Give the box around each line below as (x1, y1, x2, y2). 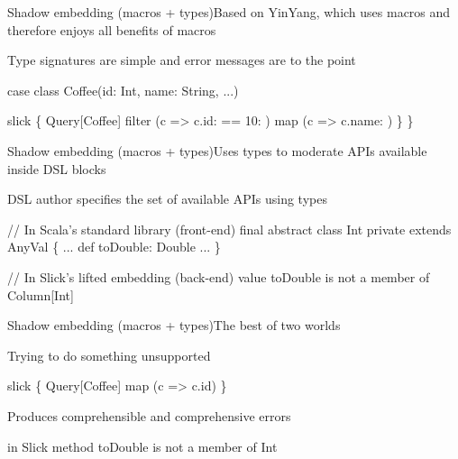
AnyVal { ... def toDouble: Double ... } (7, 237, 221, 256)
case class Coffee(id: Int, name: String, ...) (7, 80, 239, 99)
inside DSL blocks (7, 159, 106, 178)
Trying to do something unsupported (7, 345, 211, 364)
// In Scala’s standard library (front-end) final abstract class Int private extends (7, 219, 452, 238)
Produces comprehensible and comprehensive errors (7, 406, 291, 425)
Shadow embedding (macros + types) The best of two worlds (7, 316, 341, 335)
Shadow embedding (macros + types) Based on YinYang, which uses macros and (7, 3, 451, 21)
